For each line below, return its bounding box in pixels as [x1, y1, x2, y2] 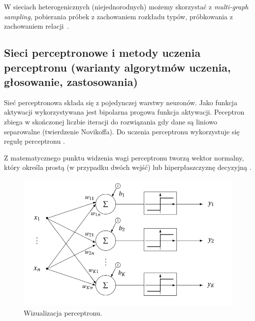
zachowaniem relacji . [4, 21, 69, 31]
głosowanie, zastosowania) [4, 74, 138, 89]
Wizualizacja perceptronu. [24, 307, 102, 318]
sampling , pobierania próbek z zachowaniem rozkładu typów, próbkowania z [4, 11, 233, 21]
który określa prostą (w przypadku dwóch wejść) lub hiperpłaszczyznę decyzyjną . [4, 162, 252, 172]
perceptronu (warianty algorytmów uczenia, [4, 59, 231, 75]
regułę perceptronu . [4, 136, 65, 146]
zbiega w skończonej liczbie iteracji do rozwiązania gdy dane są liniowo [4, 116, 218, 126]
